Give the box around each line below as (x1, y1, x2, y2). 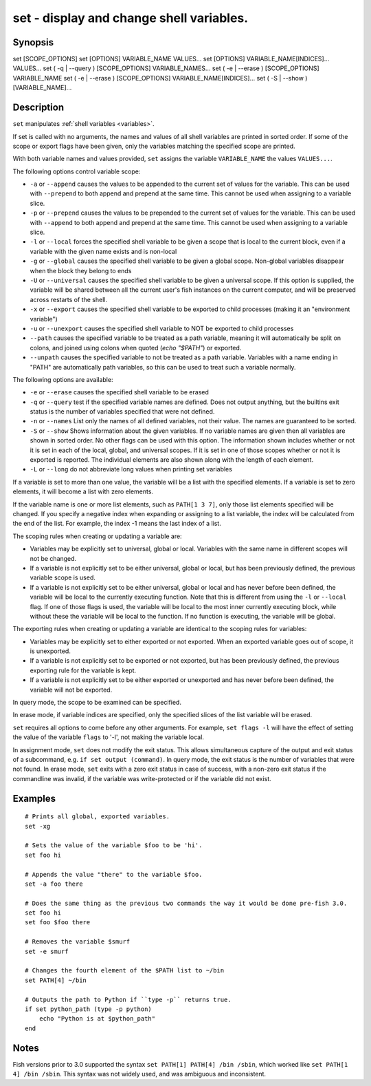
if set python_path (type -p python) (25, 1005, 153, 1013)
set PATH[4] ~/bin (25, 976, 87, 984)
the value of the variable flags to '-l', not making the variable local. (12, 733, 204, 741)
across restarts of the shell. (30, 295, 108, 304)
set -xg (25, 822, 51, 830)
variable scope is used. (30, 573, 95, 582)
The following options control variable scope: (12, 167, 141, 175)
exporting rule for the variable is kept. (30, 666, 137, 674)
